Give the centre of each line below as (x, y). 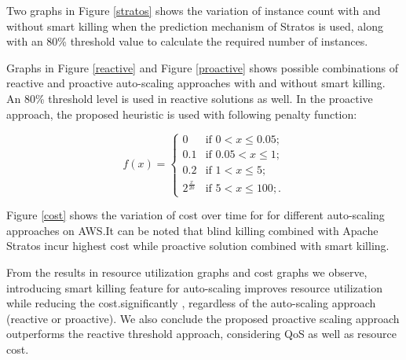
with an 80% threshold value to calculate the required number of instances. (187, 41)
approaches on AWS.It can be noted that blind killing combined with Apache (192, 230)
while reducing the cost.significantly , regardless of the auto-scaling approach (191, 303)
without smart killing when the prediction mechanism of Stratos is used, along (195, 26)
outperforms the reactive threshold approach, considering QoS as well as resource (201, 334)
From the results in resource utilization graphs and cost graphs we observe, (187, 272)
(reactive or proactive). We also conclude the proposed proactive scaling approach (203, 318)
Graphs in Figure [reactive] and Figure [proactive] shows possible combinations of (202, 67)
